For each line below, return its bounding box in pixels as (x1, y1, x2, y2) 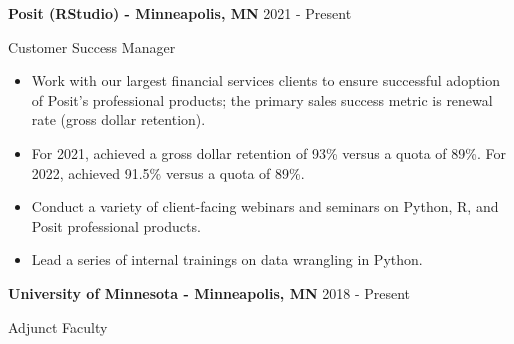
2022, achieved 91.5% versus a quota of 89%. (31, 162, 305, 183)
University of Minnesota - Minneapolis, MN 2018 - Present (8, 282, 411, 303)
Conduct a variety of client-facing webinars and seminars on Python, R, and (31, 196, 499, 217)
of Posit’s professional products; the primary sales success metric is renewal (31, 89, 493, 110)
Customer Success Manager (8, 36, 176, 57)
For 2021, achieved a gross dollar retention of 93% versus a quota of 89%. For (31, 142, 506, 163)
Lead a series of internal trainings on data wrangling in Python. (31, 249, 423, 270)
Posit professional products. (31, 215, 201, 236)
